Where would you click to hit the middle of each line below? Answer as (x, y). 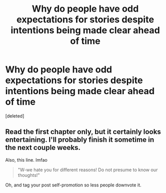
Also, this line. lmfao (26, 160)
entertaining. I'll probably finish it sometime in (80, 140)
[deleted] (15, 116)
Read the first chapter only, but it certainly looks (83, 132)
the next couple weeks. (43, 148)
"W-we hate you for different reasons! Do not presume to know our (88, 170)
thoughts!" (29, 175)
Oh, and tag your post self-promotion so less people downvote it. (73, 185)
